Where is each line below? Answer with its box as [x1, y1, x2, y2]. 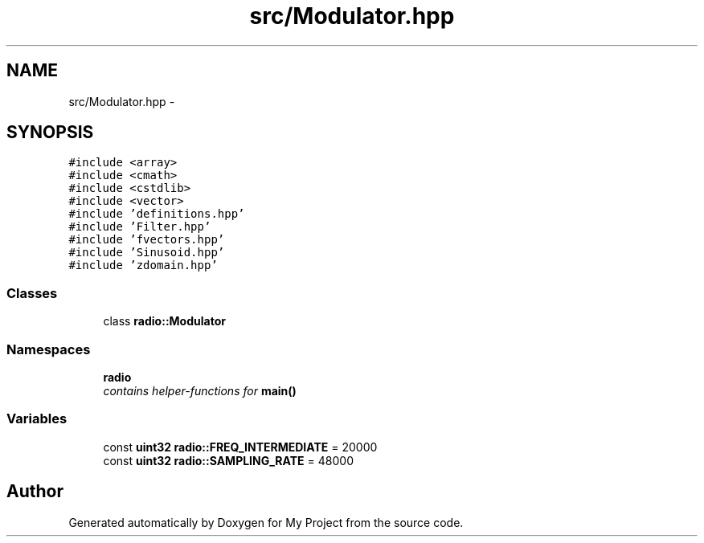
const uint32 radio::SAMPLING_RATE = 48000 [103, 453, 354, 467]
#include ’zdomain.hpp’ [68, 259, 218, 272]
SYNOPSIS [6, 122, 94, 143]
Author [6, 481, 63, 502]
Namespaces [6, 341, 91, 357]
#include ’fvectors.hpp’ [68, 233, 225, 247]
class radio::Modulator [103, 314, 226, 329]
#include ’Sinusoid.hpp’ [68, 246, 225, 259]
